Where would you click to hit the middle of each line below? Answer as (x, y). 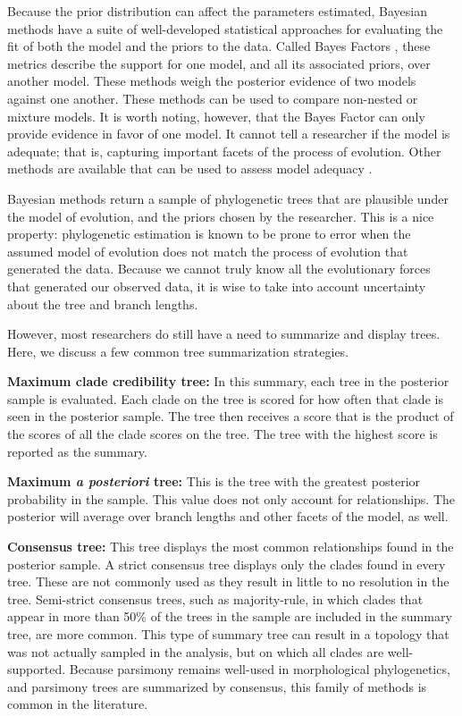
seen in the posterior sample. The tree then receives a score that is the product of (231, 416)
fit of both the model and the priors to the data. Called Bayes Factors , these (219, 46)
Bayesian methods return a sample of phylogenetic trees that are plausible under (228, 198)
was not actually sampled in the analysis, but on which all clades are (196, 651)
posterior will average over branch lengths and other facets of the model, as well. (228, 516)
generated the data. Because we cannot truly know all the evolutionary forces (219, 269)
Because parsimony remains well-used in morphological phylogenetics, (260, 669)
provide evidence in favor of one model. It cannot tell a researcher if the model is (229, 134)
